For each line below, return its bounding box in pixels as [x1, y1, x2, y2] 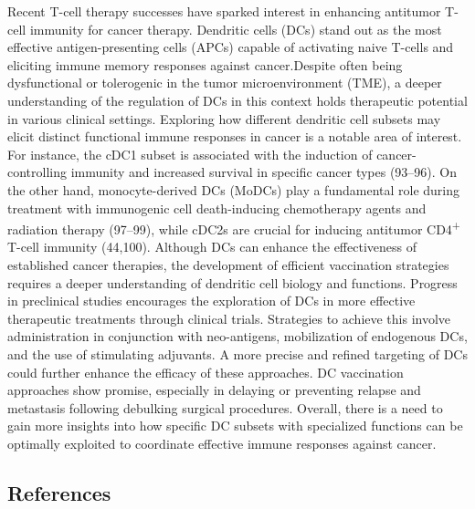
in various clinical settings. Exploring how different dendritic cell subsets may [7, 109, 441, 128]
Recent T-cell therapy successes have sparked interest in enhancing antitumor [7, 2, 441, 20]
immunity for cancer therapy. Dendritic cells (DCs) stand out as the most [29, 19, 442, 38]
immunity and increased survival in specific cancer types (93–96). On [70, 162, 458, 182]
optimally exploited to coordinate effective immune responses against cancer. [7, 433, 437, 452]
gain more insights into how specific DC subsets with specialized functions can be [7, 416, 463, 435]
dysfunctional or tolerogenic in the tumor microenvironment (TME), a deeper [7, 73, 442, 92]
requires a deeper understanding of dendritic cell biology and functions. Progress [7, 273, 458, 292]
